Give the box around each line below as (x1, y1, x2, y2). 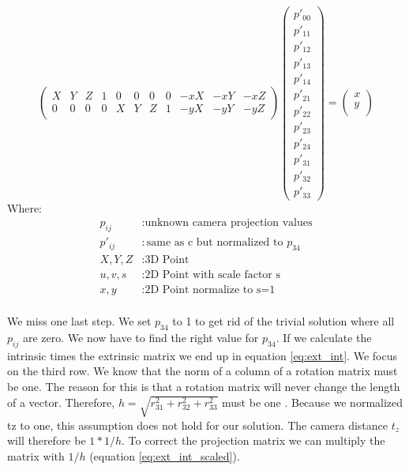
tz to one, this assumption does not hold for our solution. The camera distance (7, 416, 388, 433)
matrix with (7, 447, 65, 464)
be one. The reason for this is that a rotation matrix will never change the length (7, 378, 400, 395)
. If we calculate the (276, 329, 372, 346)
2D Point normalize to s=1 (144, 284, 276, 296)
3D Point (144, 254, 189, 266)
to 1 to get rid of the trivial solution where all (172, 313, 395, 329)
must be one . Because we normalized (222, 393, 403, 410)
